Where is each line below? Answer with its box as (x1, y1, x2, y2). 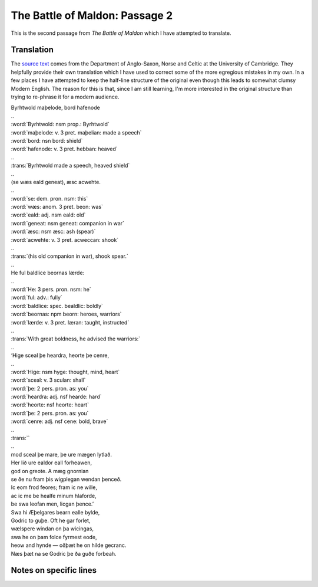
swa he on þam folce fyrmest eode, (11, 533, 97, 540)
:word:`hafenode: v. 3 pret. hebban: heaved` (11, 145, 118, 153)
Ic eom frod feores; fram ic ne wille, (11, 484, 97, 491)
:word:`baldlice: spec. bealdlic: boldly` (11, 302, 103, 309)
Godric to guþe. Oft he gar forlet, (11, 517, 91, 524)
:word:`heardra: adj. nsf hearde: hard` (11, 393, 102, 401)
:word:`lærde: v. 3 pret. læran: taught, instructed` (11, 319, 130, 326)
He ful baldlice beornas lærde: (11, 269, 85, 277)
